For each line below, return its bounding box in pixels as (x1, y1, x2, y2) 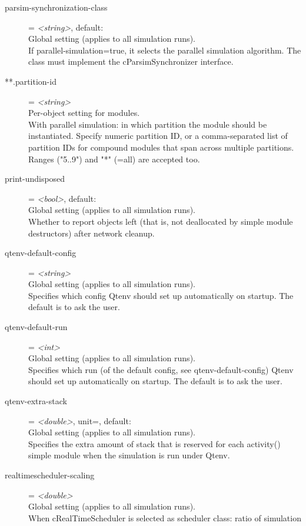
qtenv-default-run (5, 321, 68, 333)
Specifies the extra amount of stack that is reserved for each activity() (28, 437, 281, 450)
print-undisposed (5, 172, 65, 185)
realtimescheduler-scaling (5, 469, 95, 481)
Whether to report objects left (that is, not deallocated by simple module (28, 215, 293, 227)
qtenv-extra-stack (5, 395, 67, 407)
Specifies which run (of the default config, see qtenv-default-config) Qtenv (28, 363, 294, 375)
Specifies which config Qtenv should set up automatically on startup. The (28, 289, 294, 301)
